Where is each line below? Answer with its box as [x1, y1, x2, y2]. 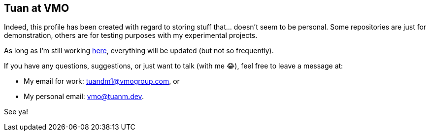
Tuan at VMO [4, 2, 69, 14]
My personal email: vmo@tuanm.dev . [24, 92, 144, 101]
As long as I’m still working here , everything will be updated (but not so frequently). [4, 46, 274, 55]
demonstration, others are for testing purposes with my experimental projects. [4, 31, 258, 40]
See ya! [4, 107, 28, 116]
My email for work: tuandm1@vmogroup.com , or [24, 77, 180, 86]
